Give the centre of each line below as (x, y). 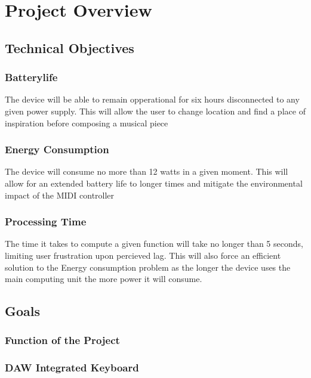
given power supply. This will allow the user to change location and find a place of (155, 111)
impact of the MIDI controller (60, 195)
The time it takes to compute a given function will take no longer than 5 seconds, (154, 244)
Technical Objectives (70, 47)
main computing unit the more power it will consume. (104, 279)
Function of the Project (62, 340)
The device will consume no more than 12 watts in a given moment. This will (147, 171)
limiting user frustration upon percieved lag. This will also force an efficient (143, 255)
